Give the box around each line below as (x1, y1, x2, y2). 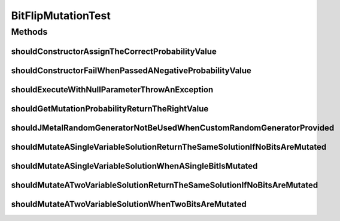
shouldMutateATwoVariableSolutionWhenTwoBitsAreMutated (11, 199, 247, 209)
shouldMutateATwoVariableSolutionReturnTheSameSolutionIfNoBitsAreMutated (11, 180, 318, 190)
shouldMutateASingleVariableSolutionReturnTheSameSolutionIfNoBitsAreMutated (11, 141, 327, 152)
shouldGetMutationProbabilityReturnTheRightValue (11, 104, 209, 114)
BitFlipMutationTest (11, 9, 111, 22)
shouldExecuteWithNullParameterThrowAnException (11, 84, 214, 95)
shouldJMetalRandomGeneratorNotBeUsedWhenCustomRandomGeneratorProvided (11, 123, 335, 133)
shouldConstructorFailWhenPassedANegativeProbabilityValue (11, 65, 251, 75)
